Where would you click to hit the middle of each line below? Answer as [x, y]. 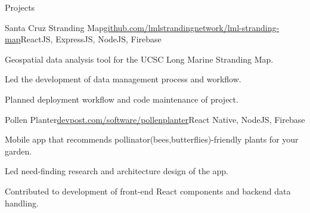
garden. [18, 151]
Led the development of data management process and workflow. [123, 79]
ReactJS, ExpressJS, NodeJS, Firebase [91, 39]
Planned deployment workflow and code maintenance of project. [122, 99]
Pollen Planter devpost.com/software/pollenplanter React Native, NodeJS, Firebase [155, 119]
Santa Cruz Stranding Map [54, 27]
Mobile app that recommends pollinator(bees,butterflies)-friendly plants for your [152, 139]
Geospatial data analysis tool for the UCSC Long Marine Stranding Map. [139, 59]
